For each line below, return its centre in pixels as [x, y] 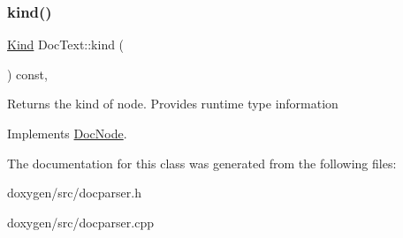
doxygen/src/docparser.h [74, 193]
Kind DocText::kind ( [66, 45]
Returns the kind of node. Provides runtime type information [173, 104]
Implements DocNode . [67, 133]
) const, [27, 74]
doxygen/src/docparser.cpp [80, 222]
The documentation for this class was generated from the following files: [202, 163]
